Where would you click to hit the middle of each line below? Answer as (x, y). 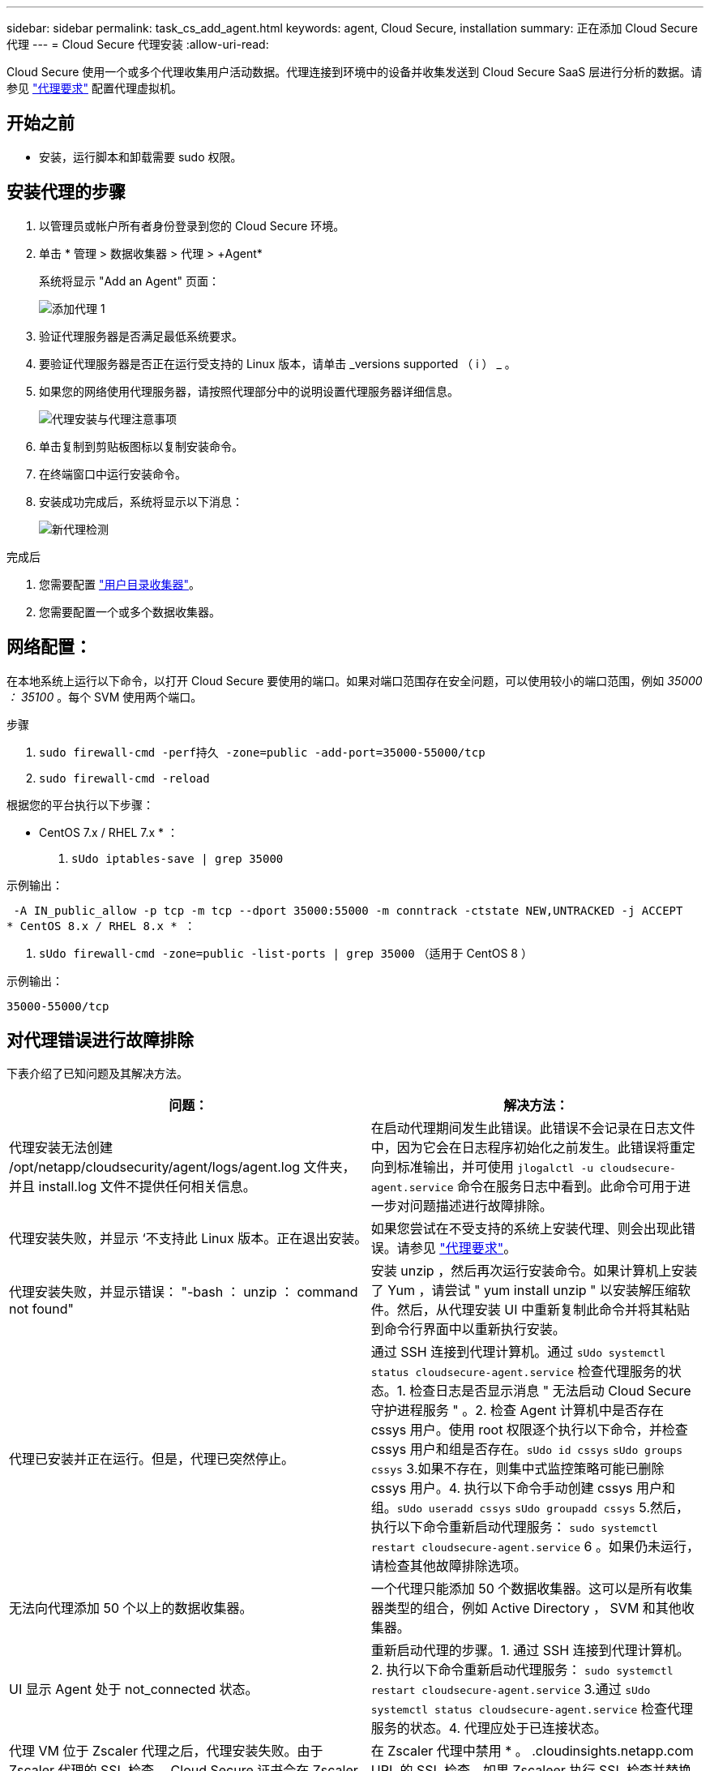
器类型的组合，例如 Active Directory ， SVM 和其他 (526, 1608)
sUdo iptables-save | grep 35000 (177, 858)
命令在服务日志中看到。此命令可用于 (567, 1187)
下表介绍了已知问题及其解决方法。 (97, 1074)
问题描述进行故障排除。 (481, 1206)
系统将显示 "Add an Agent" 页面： (129, 281)
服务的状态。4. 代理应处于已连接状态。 (489, 1728)
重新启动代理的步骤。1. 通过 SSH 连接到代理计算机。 (530, 1651)
